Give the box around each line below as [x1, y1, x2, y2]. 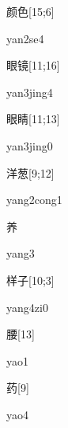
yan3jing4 [6, 83, 53, 100]
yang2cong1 [6, 191, 62, 208]
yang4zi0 [6, 298, 48, 315]
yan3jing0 [6, 137, 53, 154]
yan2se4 [6, 30, 44, 46]
